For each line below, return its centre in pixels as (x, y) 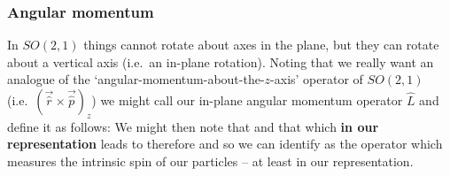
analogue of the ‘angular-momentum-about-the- (136, 79)
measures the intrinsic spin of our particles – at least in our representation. (210, 161)
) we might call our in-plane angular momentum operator (247, 100)
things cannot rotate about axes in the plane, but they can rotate (261, 45)
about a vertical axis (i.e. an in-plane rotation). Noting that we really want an (221, 61)
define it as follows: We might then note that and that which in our (193, 126)
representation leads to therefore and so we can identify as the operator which (225, 144)
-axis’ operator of (317, 79)
